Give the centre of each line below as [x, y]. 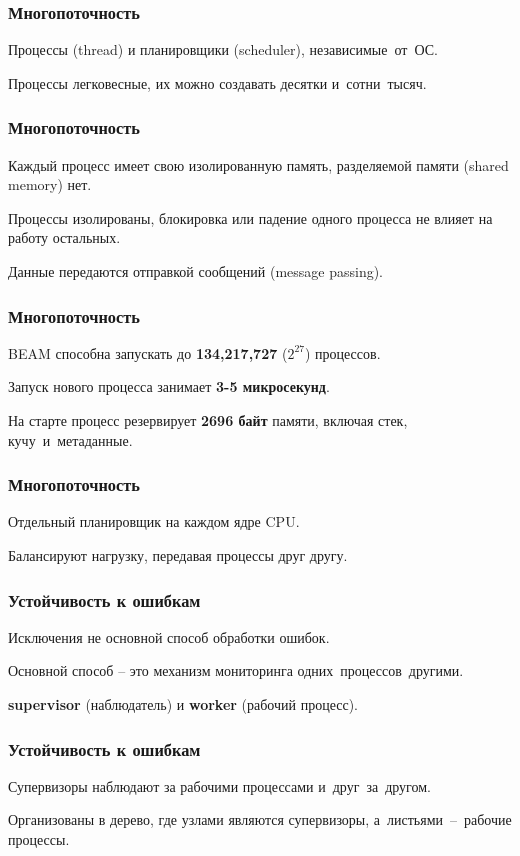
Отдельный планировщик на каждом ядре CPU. [154, 521]
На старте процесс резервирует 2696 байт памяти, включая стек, [208, 420]
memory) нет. [50, 184]
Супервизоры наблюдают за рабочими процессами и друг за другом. [219, 785]
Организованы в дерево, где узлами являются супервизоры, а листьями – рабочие [260, 819]
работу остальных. [64, 237]
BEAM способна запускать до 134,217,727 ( [148, 352]
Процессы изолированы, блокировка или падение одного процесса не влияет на [250, 217]
